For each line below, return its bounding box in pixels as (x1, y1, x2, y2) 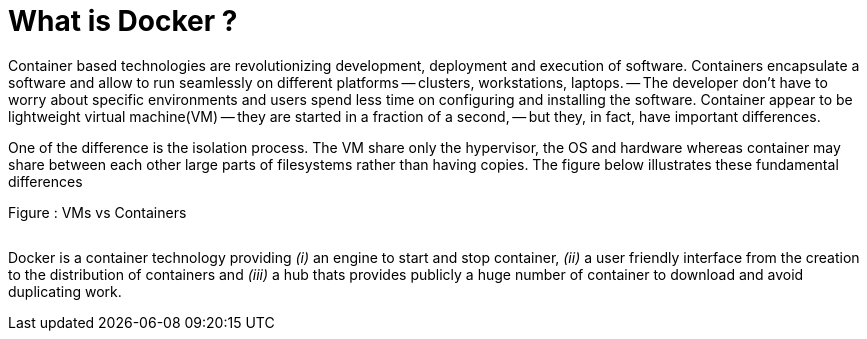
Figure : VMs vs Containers (8, 203, 187, 221)
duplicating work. (8, 282, 122, 300)
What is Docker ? (8, 4, 238, 38)
